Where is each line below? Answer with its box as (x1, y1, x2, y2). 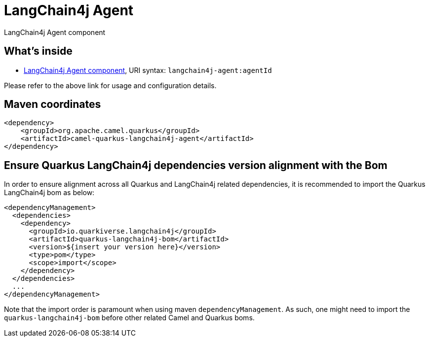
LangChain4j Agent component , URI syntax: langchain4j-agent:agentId (24, 66, 272, 74)
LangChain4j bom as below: (4, 188, 95, 197)
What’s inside (4, 45, 73, 58)
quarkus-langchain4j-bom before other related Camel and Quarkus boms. (4, 313, 255, 322)
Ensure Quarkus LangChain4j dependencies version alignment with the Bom (4, 159, 388, 171)
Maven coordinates (4, 98, 101, 111)
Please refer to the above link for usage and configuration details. (4, 81, 217, 90)
